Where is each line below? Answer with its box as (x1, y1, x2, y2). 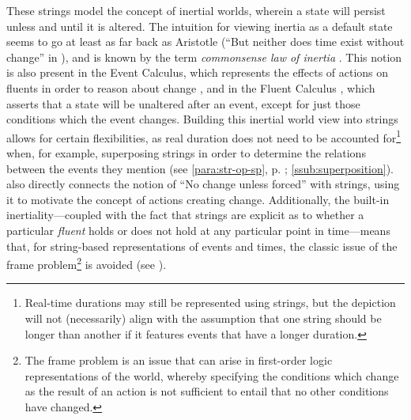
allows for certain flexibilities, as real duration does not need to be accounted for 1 (6, 127, 402, 146)
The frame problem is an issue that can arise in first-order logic (25, 352, 333, 369)
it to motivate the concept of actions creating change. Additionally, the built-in (6, 191, 390, 207)
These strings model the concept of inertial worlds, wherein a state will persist (6, 2, 386, 18)
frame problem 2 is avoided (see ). (6, 254, 167, 272)
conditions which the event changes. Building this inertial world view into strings (6, 111, 398, 127)
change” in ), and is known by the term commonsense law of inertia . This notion (6, 48, 402, 65)
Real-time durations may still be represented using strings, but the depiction (25, 294, 396, 311)
